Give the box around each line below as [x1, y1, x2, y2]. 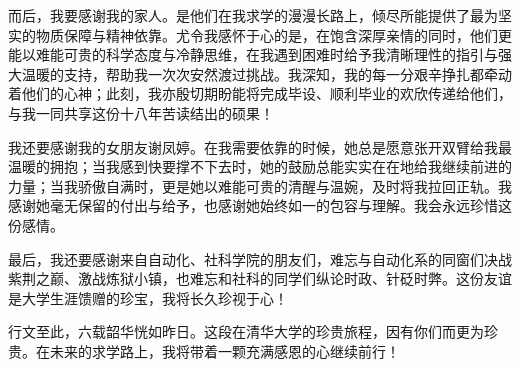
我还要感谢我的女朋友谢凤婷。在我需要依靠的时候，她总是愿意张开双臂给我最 [8, 136, 512, 157]
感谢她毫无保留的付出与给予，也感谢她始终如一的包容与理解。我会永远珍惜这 [8, 195, 512, 216]
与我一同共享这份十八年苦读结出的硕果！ [8, 102, 274, 123]
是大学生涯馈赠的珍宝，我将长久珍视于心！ [8, 287, 288, 308]
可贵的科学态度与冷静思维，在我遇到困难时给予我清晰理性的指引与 [63, 44, 498, 65]
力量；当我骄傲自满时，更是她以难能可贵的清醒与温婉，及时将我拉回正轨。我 [8, 175, 512, 196]
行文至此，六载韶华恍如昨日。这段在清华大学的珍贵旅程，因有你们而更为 [8, 321, 484, 342]
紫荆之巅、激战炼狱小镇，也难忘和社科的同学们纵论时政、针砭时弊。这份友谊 [8, 268, 512, 289]
